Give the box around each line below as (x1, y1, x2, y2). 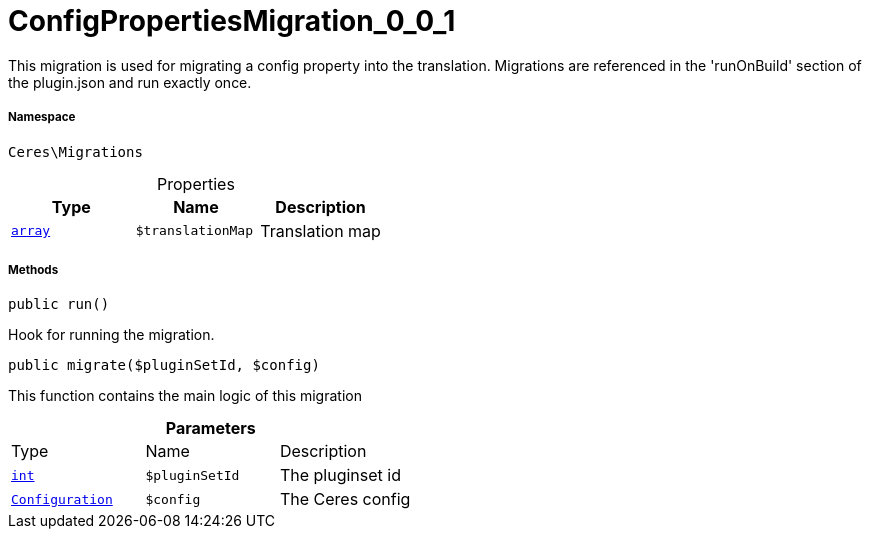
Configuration (11, 491, 113, 507)
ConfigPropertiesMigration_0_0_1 (8, 4, 456, 38)
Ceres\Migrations (8, 143, 143, 160)
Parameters (165, 418, 256, 439)
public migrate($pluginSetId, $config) (8, 357, 320, 374)
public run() (8, 296, 110, 313)
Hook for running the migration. (8, 326, 215, 344)
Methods (8, 262, 59, 277)
